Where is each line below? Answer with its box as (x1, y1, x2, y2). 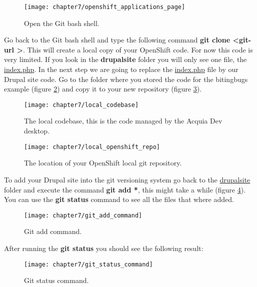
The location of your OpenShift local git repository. (24, 157, 182, 168)
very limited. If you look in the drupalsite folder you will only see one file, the (4, 54, 247, 64)
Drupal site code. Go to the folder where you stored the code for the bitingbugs (4, 73, 248, 84)
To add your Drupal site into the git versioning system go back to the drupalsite (4, 174, 250, 184)
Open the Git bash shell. (24, 17, 99, 28)
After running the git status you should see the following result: (4, 242, 203, 253)
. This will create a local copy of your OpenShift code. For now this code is (22, 44, 253, 54)
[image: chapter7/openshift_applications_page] (24, 3, 185, 10)
